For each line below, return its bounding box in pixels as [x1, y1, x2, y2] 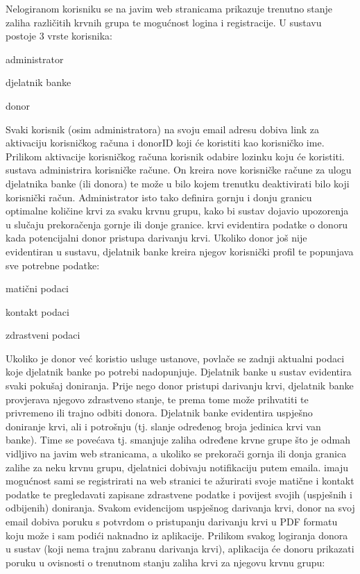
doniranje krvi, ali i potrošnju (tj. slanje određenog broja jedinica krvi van [6, 419, 321, 433]
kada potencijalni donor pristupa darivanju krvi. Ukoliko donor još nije [6, 230, 307, 245]
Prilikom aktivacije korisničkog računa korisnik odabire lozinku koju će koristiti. [6, 149, 345, 163]
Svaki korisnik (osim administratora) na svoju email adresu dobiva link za [6, 121, 320, 136]
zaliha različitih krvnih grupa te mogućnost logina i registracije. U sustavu [6, 15, 322, 29]
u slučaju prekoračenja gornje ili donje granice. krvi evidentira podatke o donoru [6, 217, 348, 231]
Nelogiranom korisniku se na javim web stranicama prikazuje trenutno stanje [6, 1, 333, 15]
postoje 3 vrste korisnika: [6, 28, 112, 43]
